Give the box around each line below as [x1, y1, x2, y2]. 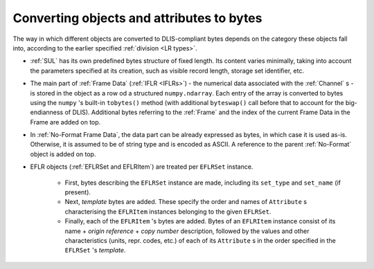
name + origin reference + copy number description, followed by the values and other [64, 227, 310, 235]
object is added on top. [30, 149, 96, 158]
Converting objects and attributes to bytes [12, 10, 262, 26]
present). [64, 188, 91, 196]
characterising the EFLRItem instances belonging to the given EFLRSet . [64, 207, 271, 216]
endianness [30, 108, 64, 117]
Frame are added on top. [30, 118, 101, 126]
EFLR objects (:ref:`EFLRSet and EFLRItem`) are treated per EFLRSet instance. [30, 163, 253, 171]
